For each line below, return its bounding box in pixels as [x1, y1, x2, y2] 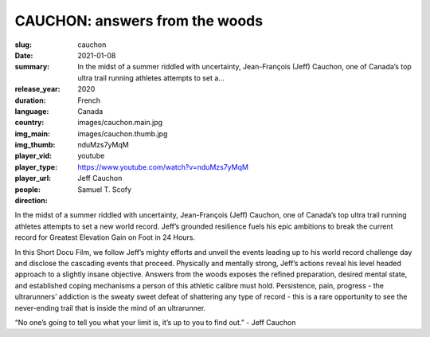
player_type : [14, 162, 58, 171]
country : [14, 118, 45, 127]
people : [14, 184, 41, 194]
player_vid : [14, 151, 52, 161]
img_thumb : [14, 140, 56, 150]
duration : [14, 96, 47, 105]
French [77, 96, 101, 105]
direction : [14, 196, 48, 206]
